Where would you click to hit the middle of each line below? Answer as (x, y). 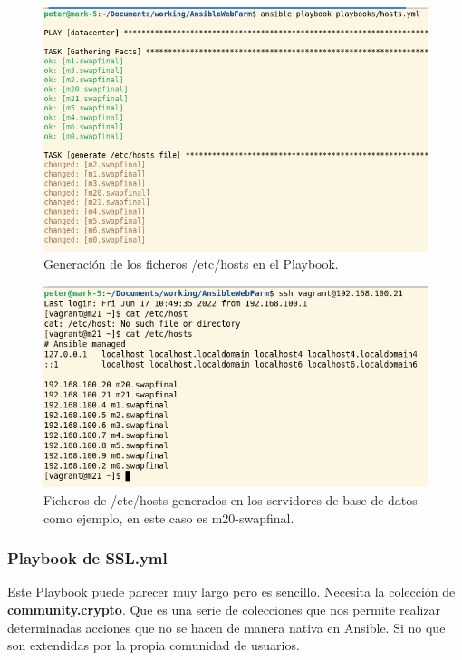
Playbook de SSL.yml (87, 558)
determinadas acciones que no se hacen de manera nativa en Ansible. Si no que (226, 627)
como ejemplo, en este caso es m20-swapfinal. (169, 517)
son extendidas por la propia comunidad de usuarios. (154, 645)
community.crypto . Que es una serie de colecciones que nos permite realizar (224, 609)
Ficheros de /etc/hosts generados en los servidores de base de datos (231, 499)
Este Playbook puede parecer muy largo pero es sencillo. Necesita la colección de (231, 592)
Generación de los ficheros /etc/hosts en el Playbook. (191, 264)
